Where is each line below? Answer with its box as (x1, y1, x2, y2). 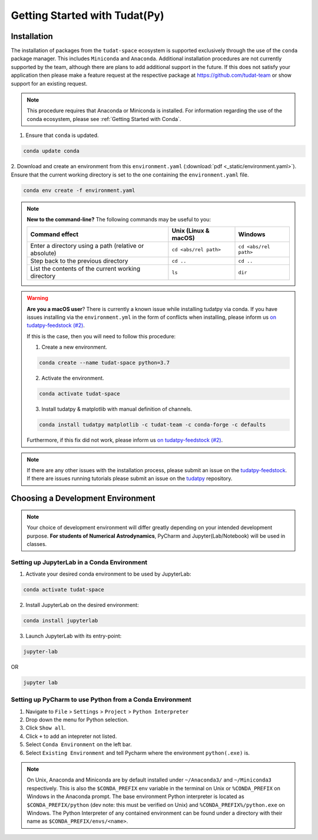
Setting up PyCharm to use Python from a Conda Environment (11, 695, 191, 704)
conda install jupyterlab (23, 617, 98, 624)
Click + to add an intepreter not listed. (25, 733, 117, 740)
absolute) (30, 249, 57, 257)
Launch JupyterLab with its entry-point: (25, 632, 122, 639)
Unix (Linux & (171, 227, 210, 235)
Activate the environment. (41, 375, 104, 382)
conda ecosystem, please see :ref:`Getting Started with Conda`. (26, 115, 181, 122)
